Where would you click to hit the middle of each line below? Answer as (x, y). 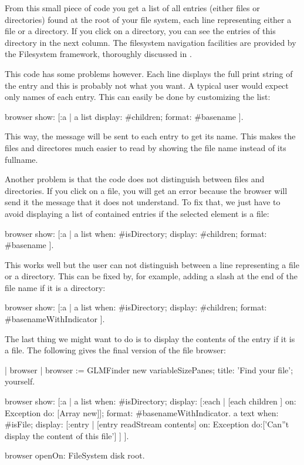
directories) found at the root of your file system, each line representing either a (148, 19)
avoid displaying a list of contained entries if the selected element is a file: (137, 213)
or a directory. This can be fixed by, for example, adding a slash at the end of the (151, 276)
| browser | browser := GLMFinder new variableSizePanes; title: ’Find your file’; (149, 369)
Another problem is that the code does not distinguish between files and (135, 179)
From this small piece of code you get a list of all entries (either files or (132, 8)
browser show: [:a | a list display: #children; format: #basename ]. (124, 116)
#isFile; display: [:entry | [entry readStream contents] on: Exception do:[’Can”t (147, 424)
